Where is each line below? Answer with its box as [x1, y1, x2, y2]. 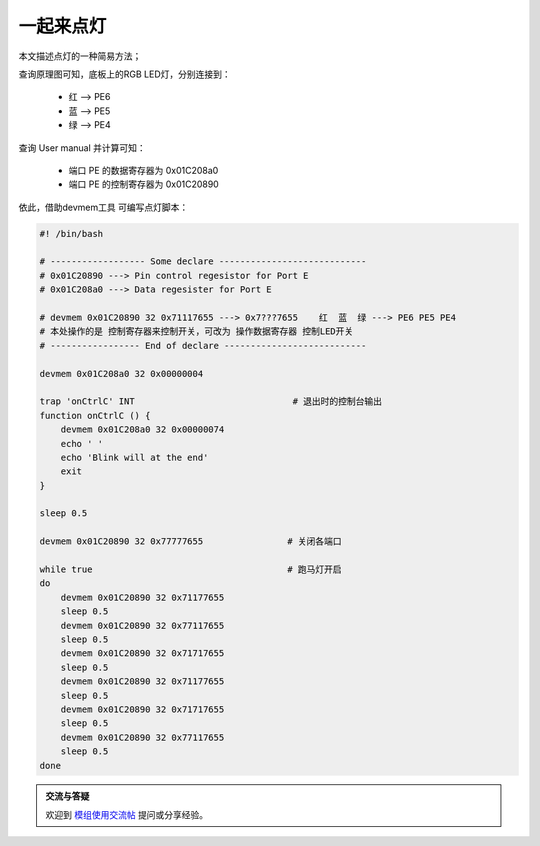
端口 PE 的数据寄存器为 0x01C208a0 [68, 164, 219, 176]
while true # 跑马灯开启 [39, 564, 342, 575]
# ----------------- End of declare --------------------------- [39, 340, 367, 351]
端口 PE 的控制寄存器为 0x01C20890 [68, 178, 219, 190]
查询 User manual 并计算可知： [18, 141, 146, 154]
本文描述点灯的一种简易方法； [18, 50, 142, 62]
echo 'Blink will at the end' [60, 451, 209, 463]
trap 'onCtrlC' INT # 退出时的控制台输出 [39, 396, 383, 407]
